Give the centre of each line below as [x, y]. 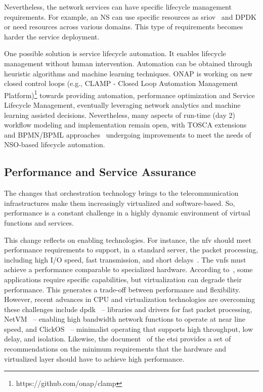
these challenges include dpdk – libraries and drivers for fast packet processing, [128, 309]
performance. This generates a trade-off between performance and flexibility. [122, 289]
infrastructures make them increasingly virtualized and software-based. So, [120, 203]
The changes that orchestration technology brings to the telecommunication [121, 193]
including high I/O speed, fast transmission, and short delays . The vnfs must [125, 259]
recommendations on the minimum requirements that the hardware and [115, 349]
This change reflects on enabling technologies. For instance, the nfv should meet [128, 239]
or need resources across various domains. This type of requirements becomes [124, 27]
